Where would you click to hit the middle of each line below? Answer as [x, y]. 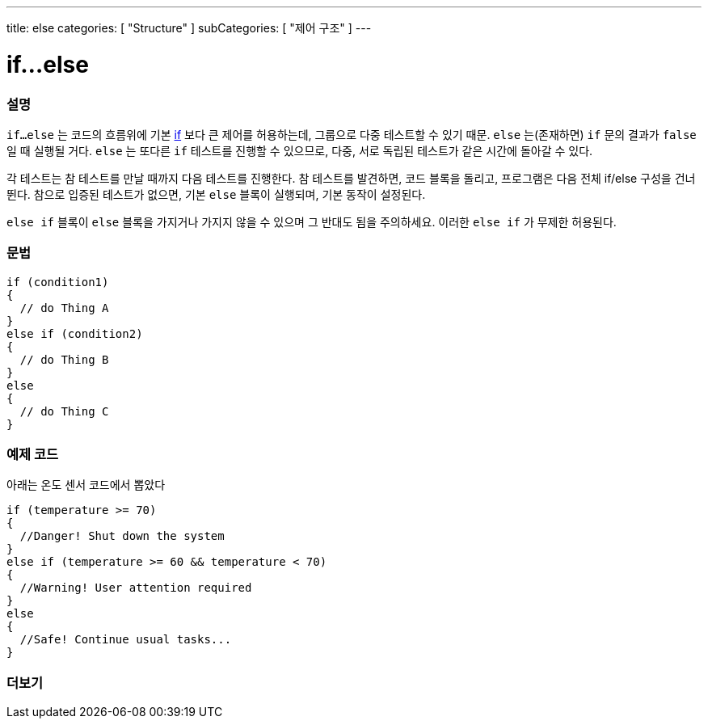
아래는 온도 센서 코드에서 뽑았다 [86, 485]
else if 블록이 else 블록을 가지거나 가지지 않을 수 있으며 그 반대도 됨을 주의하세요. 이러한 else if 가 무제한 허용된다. [312, 221]
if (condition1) [58, 282]
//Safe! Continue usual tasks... [126, 640]
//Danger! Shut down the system [122, 536]
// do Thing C [64, 411]
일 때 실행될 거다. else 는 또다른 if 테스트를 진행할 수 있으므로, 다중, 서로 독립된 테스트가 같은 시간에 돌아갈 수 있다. [300, 150]
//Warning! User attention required [136, 588]
